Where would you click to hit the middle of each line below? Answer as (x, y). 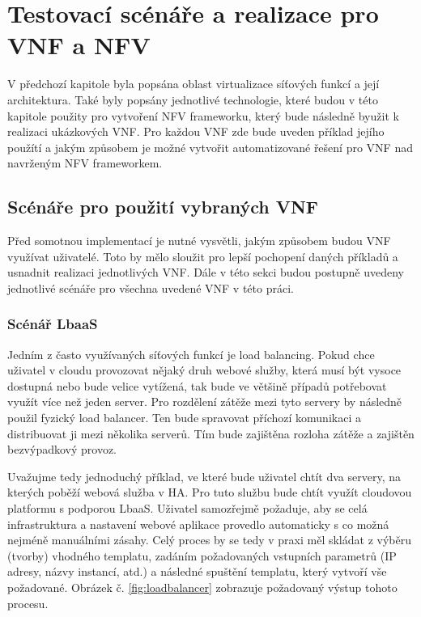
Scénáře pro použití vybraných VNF (163, 207)
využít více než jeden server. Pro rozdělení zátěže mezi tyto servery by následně (205, 401)
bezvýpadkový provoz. (62, 449)
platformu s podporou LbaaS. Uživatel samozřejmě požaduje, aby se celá (187, 508)
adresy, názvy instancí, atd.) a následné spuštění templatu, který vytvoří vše (197, 571)
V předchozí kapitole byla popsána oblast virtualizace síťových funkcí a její (193, 84)
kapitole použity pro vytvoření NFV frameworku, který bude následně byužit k (203, 115)
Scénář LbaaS (53, 324)
